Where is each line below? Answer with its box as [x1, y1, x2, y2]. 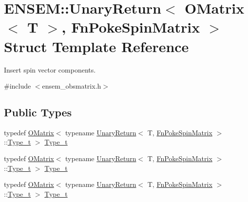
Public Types [4, 105, 72, 120]
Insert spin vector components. [4, 64, 96, 74]
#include [4, 81, 31, 91]
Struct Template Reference [4, 36, 189, 56]
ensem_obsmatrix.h [42, 81, 101, 91]
